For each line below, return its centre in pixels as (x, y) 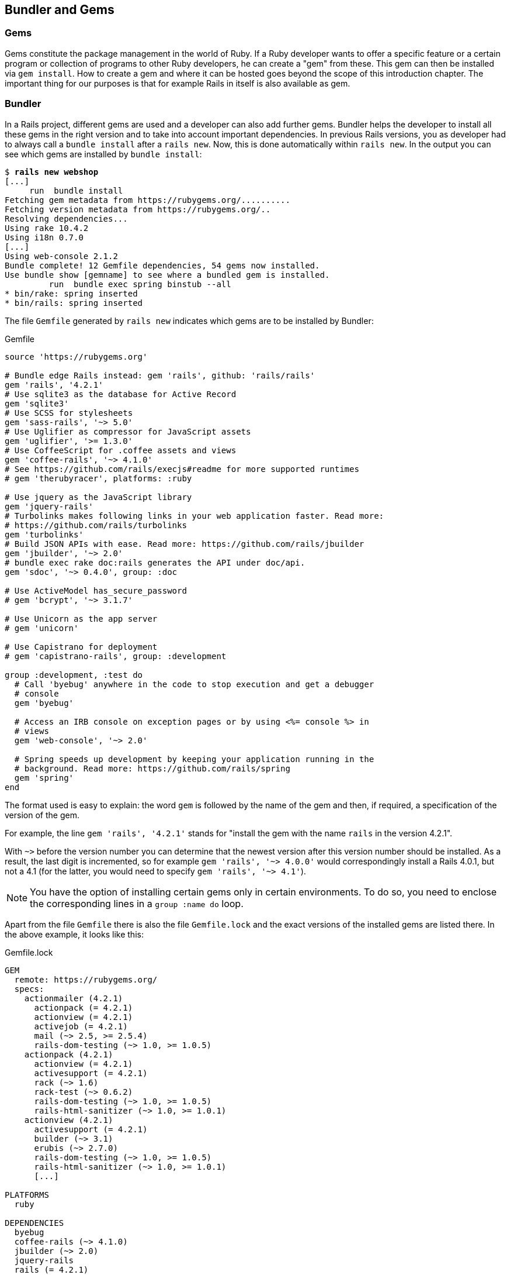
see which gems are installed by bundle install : (103, 154)
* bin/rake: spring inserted (71, 293)
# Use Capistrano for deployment (81, 647)
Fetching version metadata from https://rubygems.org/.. (138, 209)
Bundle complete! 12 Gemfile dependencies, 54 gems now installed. (162, 265)
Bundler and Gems (60, 10)
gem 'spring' (44, 778)
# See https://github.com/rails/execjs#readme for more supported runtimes (182, 469)
